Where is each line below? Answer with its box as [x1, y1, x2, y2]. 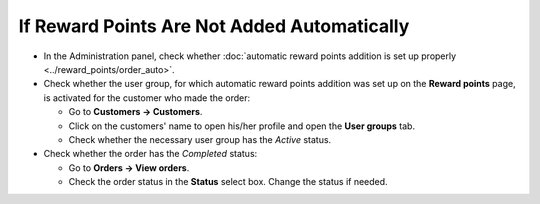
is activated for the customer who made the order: [43, 91, 251, 104]
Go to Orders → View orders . [68, 161, 190, 174]
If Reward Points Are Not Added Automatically [18, 15, 410, 37]
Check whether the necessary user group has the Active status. [68, 133, 332, 145]
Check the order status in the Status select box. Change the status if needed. [68, 176, 389, 188]
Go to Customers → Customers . [68, 106, 203, 118]
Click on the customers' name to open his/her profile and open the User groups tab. [68, 120, 415, 132]
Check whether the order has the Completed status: [43, 148, 258, 160]
